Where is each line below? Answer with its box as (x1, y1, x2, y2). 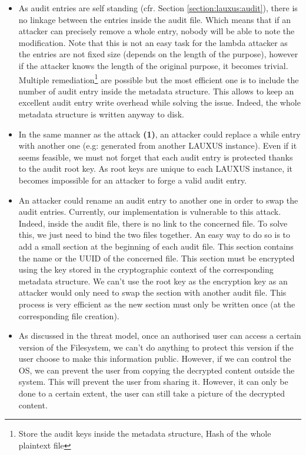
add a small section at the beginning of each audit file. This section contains (18, 240, 294, 252)
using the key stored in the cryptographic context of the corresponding (18, 263, 274, 276)
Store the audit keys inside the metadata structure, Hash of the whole (18, 427, 271, 440)
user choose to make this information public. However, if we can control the (18, 352, 291, 365)
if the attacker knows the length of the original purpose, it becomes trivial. (18, 59, 288, 71)
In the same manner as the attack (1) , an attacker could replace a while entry (18, 127, 301, 140)
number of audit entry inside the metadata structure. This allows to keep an (18, 84, 294, 97)
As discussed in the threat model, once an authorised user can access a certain (18, 329, 301, 342)
